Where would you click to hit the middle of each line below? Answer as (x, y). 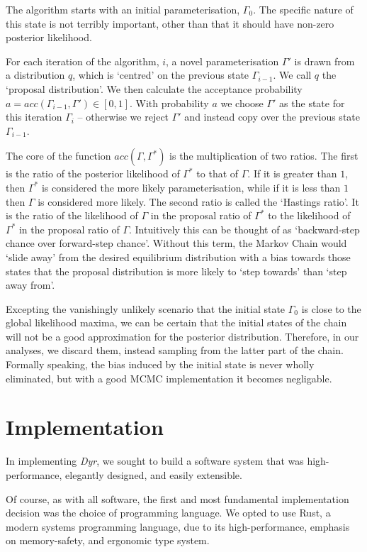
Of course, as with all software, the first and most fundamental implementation (177, 498)
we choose (242, 103)
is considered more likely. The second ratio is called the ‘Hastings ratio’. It (198, 201)
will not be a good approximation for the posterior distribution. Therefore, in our (182, 336)
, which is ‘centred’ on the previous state (161, 75)
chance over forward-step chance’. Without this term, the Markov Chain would (176, 243)
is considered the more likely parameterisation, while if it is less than (191, 187)
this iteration (34, 117)
